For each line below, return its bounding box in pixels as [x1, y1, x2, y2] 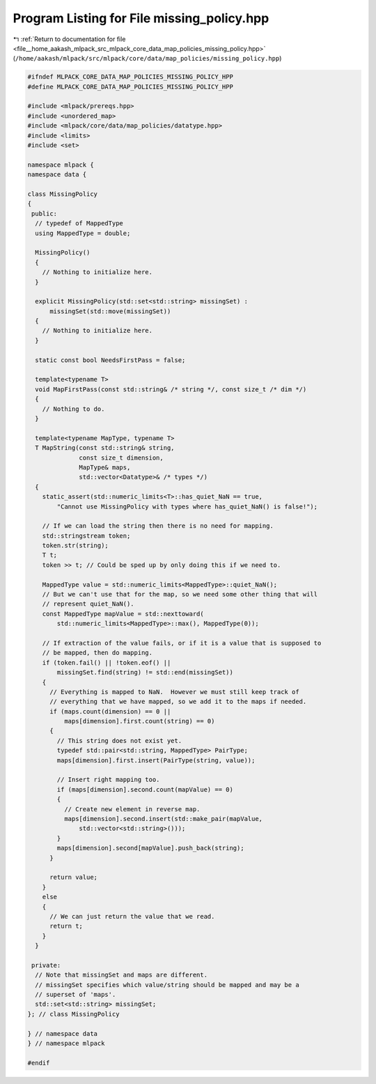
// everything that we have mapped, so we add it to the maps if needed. [49, 698, 307, 706]
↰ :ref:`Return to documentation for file [13, 35, 126, 43]
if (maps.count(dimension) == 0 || [49, 707, 171, 715]
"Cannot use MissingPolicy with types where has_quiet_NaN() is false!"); [56, 502, 318, 511]
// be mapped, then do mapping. [42, 649, 153, 657]
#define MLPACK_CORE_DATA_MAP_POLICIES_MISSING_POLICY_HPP [27, 82, 233, 91]
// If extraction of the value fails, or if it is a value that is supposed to [42, 639, 322, 647]
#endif [27, 1059, 50, 1067]
